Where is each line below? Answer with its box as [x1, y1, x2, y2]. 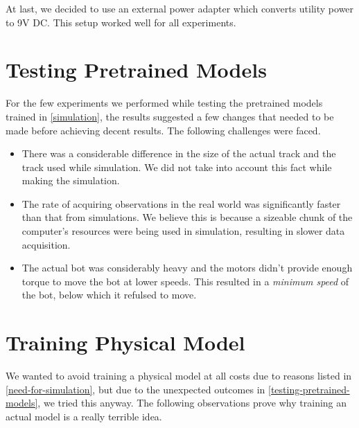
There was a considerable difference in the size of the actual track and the [21, 146, 336, 161]
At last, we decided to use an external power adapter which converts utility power [6, 1, 354, 15]
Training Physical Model [6, 328, 245, 357]
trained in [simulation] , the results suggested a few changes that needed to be [6, 109, 334, 123]
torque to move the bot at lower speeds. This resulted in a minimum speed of [21, 274, 349, 288]
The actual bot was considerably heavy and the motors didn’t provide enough [21, 260, 353, 275]
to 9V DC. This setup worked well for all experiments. [6, 15, 236, 29]
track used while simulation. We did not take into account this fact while [21, 159, 332, 174]
